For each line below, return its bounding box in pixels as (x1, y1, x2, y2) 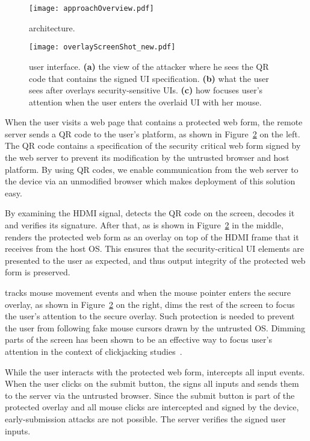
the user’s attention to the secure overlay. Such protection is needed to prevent (5, 310, 295, 322)
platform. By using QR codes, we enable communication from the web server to (5, 163, 299, 175)
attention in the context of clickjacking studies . (5, 345, 182, 357)
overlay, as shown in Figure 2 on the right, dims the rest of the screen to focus (5, 298, 295, 310)
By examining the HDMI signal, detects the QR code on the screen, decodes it (5, 207, 295, 219)
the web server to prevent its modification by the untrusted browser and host (5, 151, 290, 164)
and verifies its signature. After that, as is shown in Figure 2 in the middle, (5, 219, 284, 231)
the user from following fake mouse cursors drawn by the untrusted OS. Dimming (5, 321, 305, 334)
